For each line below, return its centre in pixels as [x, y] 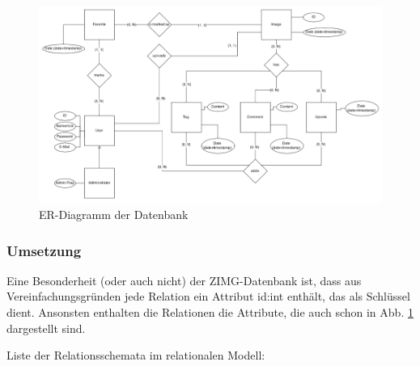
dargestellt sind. [46, 328]
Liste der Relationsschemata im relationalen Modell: [136, 355]
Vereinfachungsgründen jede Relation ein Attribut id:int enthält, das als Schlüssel [208, 296]
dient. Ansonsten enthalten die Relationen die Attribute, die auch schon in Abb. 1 [210, 312]
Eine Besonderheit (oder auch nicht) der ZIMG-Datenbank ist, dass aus [184, 280]
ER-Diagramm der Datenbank [114, 215]
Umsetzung [44, 250]
